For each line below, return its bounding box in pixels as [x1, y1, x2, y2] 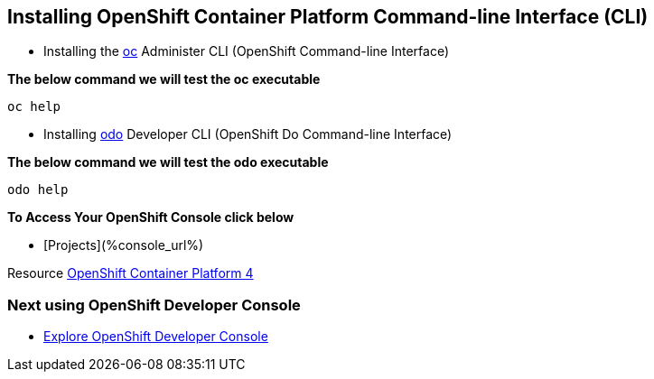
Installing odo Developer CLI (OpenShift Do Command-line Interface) [43, 126, 453, 143]
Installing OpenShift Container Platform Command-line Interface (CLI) [7, 5, 649, 28]
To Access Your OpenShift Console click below [7, 209, 294, 226]
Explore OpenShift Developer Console [43, 328, 268, 345]
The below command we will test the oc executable [7, 71, 321, 88]
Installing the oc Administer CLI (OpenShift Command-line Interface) [43, 43, 449, 60]
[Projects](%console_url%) [43, 237, 204, 254]
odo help [7, 182, 69, 198]
